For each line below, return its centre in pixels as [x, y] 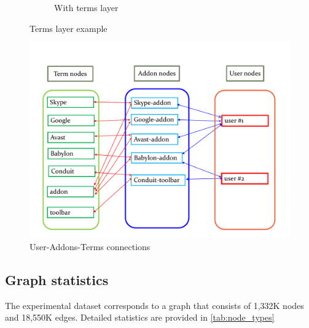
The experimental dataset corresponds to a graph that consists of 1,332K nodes [154, 305]
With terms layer [86, 7]
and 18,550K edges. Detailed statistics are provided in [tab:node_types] [140, 317]
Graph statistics [57, 279]
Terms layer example [68, 28]
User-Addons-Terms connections [90, 246]
